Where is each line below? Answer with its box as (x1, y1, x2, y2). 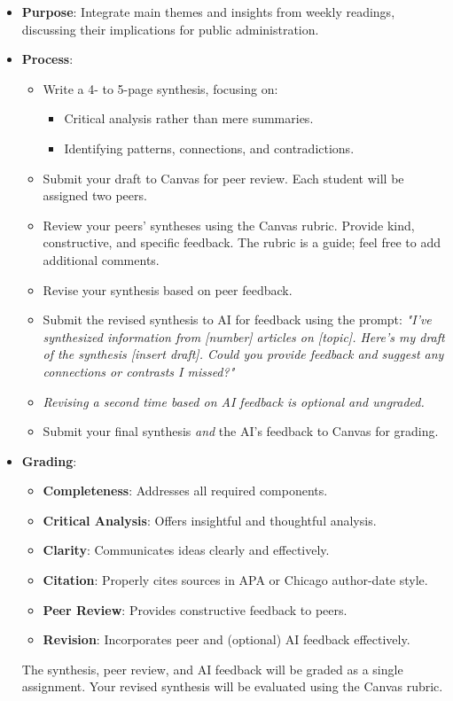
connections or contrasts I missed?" (43, 362, 235, 380)
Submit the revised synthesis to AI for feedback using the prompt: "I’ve (43, 310, 432, 329)
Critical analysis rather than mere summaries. (64, 109, 314, 128)
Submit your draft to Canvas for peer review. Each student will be (43, 168, 404, 187)
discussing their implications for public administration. (21, 19, 319, 38)
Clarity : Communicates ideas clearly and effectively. (43, 541, 330, 559)
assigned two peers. (43, 186, 147, 205)
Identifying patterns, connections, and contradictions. (64, 138, 355, 157)
